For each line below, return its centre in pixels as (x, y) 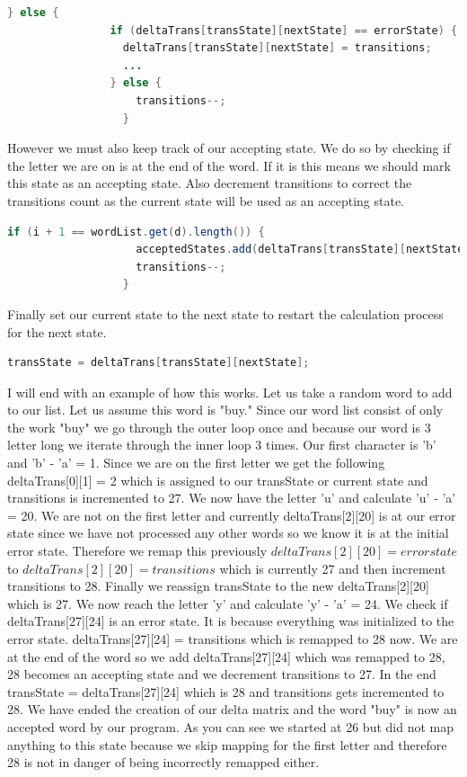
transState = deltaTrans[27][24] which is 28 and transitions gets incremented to (226, 691)
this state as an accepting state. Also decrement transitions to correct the (210, 183)
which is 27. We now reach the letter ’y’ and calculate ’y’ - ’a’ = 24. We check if (228, 603)
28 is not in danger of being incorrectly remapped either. (163, 762)
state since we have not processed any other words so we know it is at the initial (228, 533)
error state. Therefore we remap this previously (137, 551)
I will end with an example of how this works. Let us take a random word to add (230, 392)
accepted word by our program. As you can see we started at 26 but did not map (230, 726)
